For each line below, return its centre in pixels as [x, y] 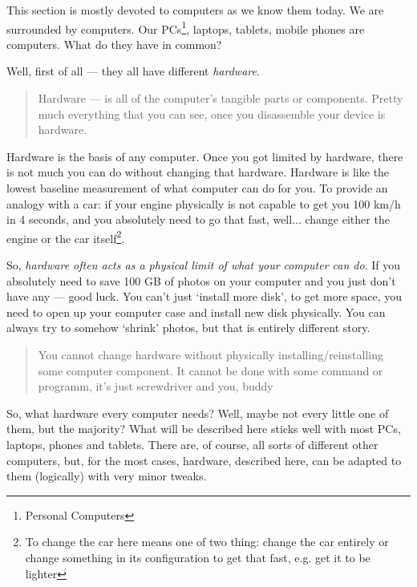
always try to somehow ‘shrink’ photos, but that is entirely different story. [188, 328]
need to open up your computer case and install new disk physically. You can [196, 312]
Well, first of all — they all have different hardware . [133, 71]
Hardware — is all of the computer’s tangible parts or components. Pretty [221, 98]
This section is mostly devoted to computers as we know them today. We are [195, 10]
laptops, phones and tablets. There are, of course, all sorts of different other [192, 444]
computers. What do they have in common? [114, 44]
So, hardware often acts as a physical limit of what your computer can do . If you [204, 265]
